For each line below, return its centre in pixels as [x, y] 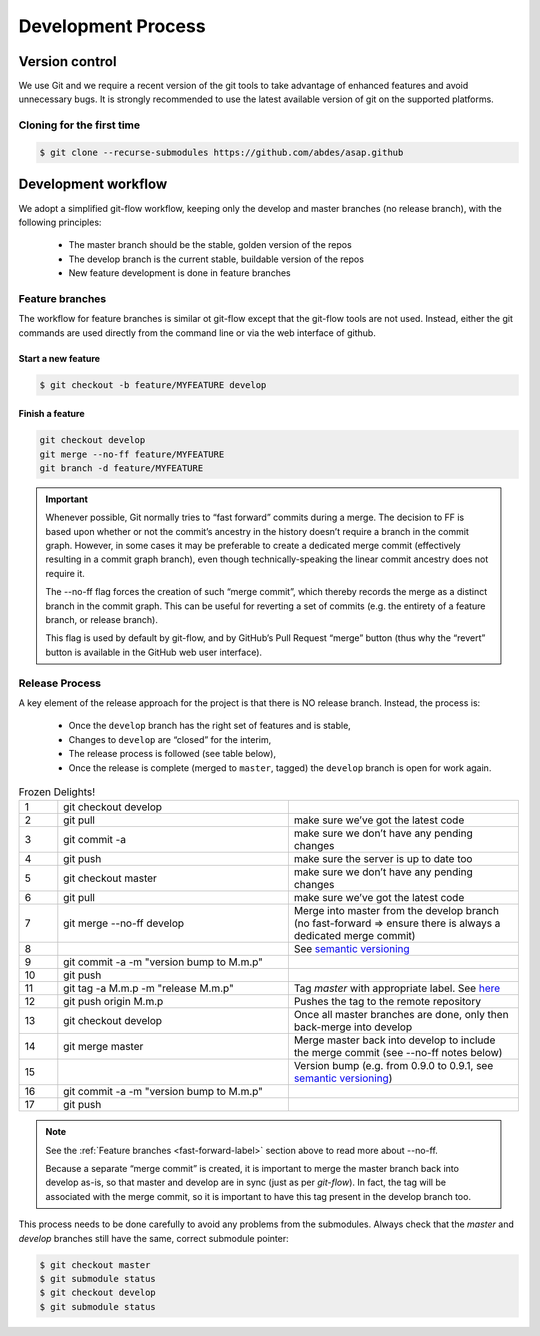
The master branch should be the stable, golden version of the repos [210, 245]
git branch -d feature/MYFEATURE [121, 468]
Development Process [112, 26]
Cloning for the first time [79, 125]
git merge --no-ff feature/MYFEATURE [132, 454]
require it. [65, 573]
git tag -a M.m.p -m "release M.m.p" [148, 988]
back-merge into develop [353, 1027]
